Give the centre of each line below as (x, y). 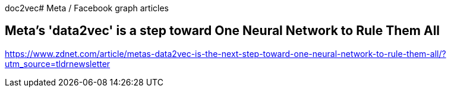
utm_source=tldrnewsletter (58, 64)
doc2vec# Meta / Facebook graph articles (87, 8)
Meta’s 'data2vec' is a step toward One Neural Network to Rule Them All (223, 31)
